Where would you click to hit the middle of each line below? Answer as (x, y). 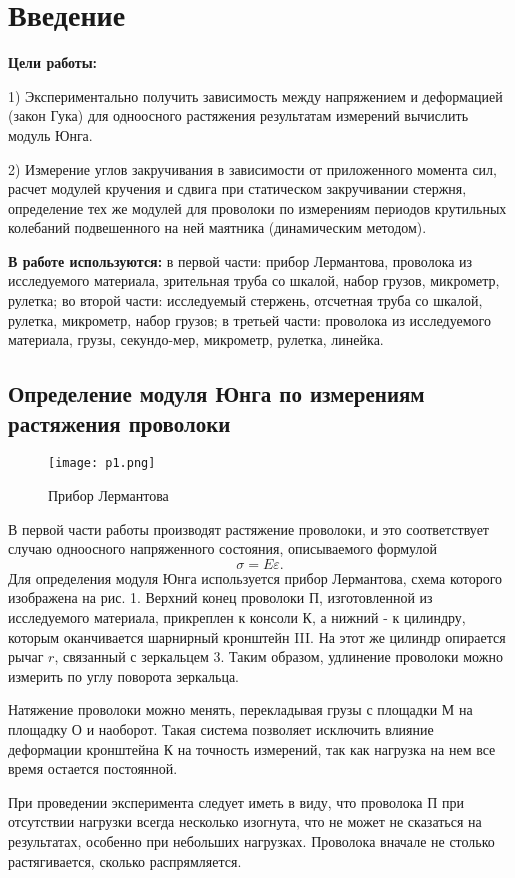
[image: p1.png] (102, 463)
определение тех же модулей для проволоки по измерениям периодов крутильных (257, 207)
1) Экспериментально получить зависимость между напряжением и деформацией (255, 95)
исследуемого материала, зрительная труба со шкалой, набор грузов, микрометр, (254, 280)
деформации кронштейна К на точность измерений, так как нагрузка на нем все (252, 748)
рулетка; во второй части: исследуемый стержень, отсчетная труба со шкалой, (245, 300)
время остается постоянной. (93, 768)
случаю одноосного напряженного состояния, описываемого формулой (222, 548)
